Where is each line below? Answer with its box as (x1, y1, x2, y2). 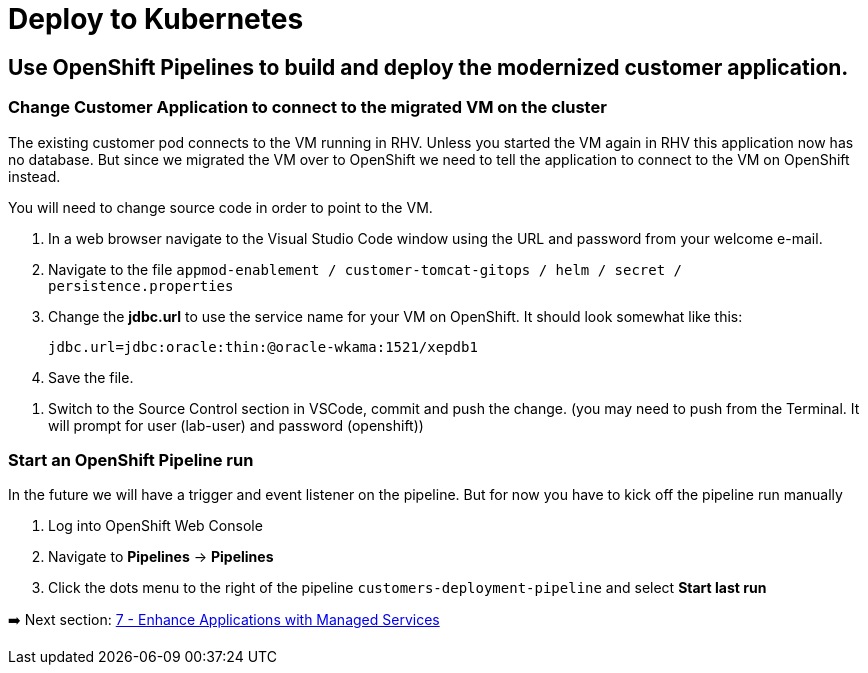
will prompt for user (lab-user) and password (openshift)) (48, 416, 424, 434)
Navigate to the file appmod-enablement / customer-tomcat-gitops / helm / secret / (48, 260, 682, 278)
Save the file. (48, 368, 134, 386)
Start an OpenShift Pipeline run (8, 449, 254, 470)
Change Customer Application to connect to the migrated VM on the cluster (8, 97, 607, 118)
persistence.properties (48, 277, 234, 294)
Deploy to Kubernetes (8, 2, 304, 36)
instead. (8, 167, 61, 185)
